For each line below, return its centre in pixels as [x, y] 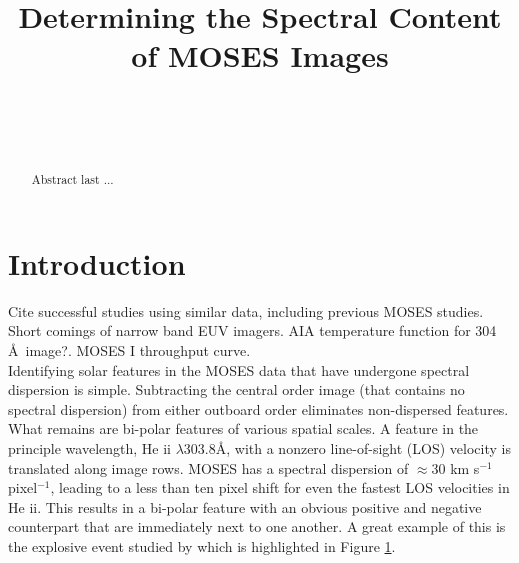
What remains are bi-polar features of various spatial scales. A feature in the [243, 428]
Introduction [97, 262]
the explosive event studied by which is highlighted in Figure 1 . [202, 546]
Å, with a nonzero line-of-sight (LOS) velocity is [363, 448]
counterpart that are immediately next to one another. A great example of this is [257, 526]
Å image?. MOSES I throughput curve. [129, 350]
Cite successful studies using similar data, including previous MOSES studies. [246, 310]
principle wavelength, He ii [90, 448]
